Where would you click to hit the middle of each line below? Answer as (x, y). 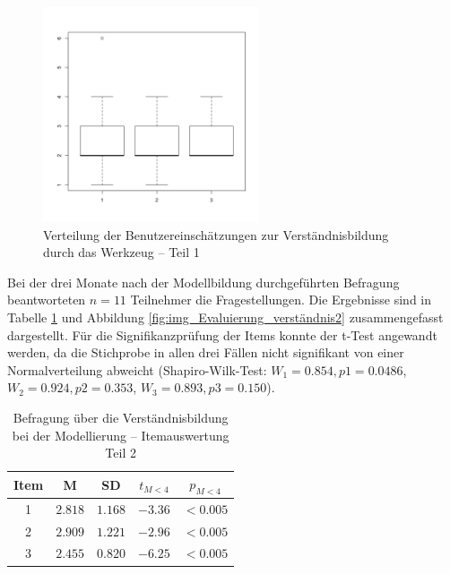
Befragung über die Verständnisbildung (121, 417)
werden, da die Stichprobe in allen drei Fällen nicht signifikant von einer (206, 352)
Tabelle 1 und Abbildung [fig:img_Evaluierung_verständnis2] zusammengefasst (225, 317)
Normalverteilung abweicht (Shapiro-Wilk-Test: (137, 369)
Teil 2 (121, 453)
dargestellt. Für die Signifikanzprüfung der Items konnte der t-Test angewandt (222, 334)
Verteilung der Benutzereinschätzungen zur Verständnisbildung (216, 234)
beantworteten (47, 300)
